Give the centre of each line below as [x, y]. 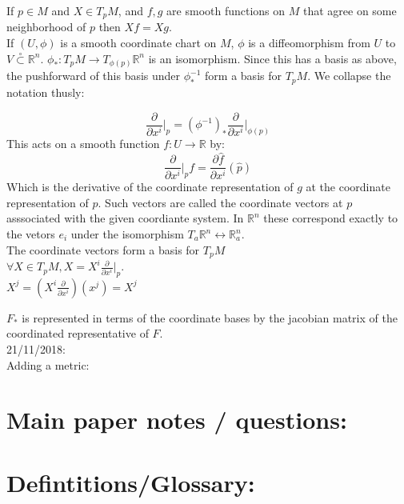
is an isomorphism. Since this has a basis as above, [272, 58]
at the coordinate [348, 187]
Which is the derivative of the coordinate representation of [150, 187]
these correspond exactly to [331, 218]
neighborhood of [46, 27]
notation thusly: [46, 92]
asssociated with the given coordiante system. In [125, 218]
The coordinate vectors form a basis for [103, 249]
